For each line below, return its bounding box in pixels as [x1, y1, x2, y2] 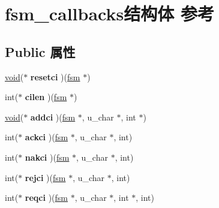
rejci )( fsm [25, 171, 66, 183]
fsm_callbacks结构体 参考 [5, 1, 214, 26]
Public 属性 [5, 42, 76, 61]
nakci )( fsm [25, 150, 70, 163]
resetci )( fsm [30, 70, 80, 83]
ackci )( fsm [25, 131, 68, 143]
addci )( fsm [30, 110, 76, 123]
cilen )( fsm [25, 91, 67, 103]
